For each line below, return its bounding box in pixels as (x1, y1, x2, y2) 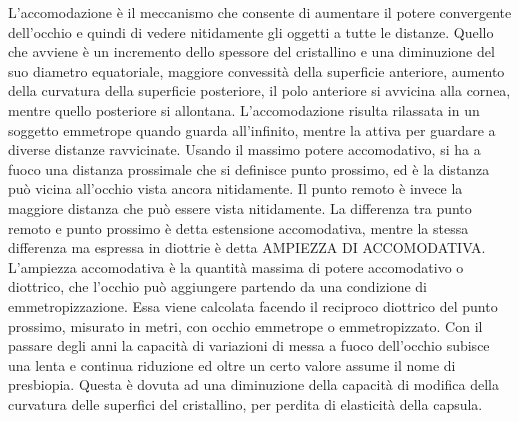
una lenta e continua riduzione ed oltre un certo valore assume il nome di (8, 354, 456, 375)
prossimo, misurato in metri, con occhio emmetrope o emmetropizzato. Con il (8, 315, 483, 336)
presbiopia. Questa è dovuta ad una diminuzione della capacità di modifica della (8, 374, 500, 395)
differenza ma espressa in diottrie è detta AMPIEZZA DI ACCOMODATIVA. (8, 237, 486, 258)
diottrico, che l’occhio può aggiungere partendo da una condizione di (8, 276, 427, 297)
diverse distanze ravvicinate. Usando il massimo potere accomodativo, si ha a (8, 139, 481, 160)
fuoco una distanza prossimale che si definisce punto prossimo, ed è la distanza (8, 158, 490, 179)
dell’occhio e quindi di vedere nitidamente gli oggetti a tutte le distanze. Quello (8, 21, 494, 42)
